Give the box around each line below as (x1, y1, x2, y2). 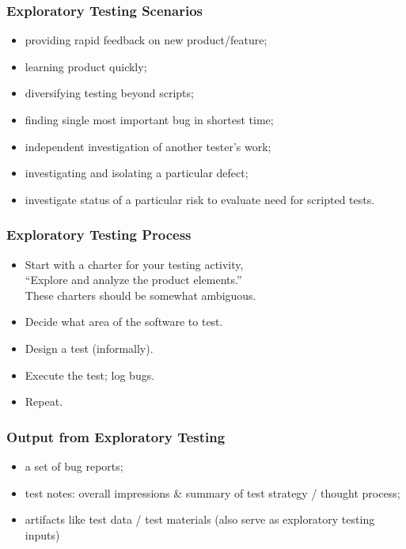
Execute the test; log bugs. (25, 366, 155, 383)
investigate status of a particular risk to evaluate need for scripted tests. (25, 191, 375, 207)
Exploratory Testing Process (6, 225, 192, 244)
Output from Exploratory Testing (6, 426, 226, 446)
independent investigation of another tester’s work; (25, 138, 271, 154)
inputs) (25, 526, 60, 543)
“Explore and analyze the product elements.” (25, 271, 242, 288)
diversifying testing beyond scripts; (25, 85, 194, 101)
